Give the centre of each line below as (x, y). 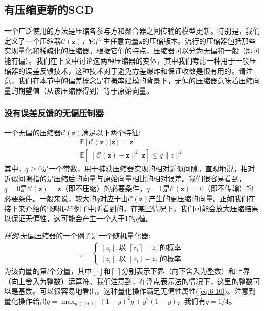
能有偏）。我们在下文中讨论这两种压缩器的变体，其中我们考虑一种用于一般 (127, 60)
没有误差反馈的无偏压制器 (54, 113)
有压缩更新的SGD (49, 9)
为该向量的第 (25, 271)
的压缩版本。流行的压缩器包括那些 (199, 40)
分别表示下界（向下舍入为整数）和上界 (186, 271)
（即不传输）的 (228, 188)
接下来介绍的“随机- (36, 208)
